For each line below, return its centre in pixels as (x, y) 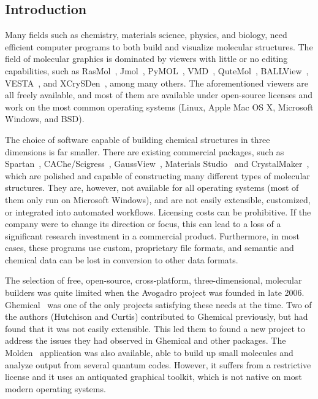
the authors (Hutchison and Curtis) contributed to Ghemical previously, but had (157, 316)
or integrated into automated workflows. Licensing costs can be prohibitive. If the (158, 211)
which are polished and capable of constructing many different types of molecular (157, 175)
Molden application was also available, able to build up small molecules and (149, 353)
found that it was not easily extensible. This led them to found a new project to (155, 328)
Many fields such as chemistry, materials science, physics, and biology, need (146, 35)
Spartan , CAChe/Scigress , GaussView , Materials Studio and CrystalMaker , (157, 164)
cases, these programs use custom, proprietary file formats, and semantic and (150, 248)
